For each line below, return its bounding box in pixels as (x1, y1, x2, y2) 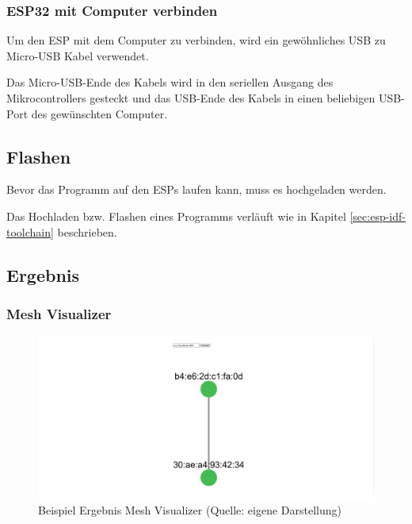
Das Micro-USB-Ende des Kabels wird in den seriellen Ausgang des (6, 74, 334, 91)
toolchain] (6, 223, 54, 240)
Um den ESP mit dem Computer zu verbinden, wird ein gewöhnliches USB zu (6, 32, 386, 48)
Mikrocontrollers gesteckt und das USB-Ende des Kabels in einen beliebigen (6, 90, 376, 106)
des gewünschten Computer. (31, 105, 168, 121)
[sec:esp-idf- (349, 207, 406, 224)
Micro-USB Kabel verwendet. (6, 47, 149, 64)
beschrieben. (57, 223, 117, 240)
